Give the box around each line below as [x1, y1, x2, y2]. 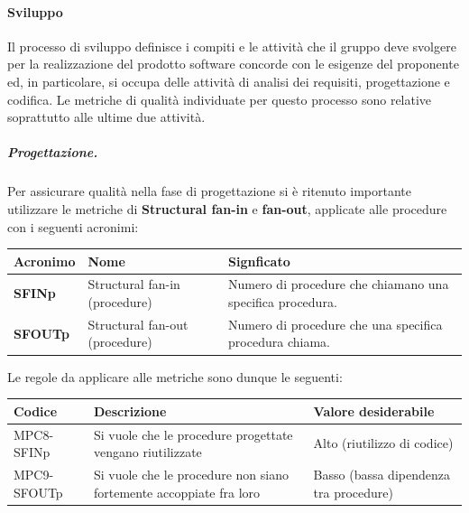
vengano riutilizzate [93, 443, 202, 462]
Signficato [228, 251, 290, 270]
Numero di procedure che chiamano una [228, 275, 449, 294]
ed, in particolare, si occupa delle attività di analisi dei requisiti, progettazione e [7, 71, 450, 90]
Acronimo [14, 251, 76, 270]
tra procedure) [313, 482, 393, 501]
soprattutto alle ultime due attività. [7, 107, 206, 126]
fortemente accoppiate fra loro [93, 482, 261, 501]
